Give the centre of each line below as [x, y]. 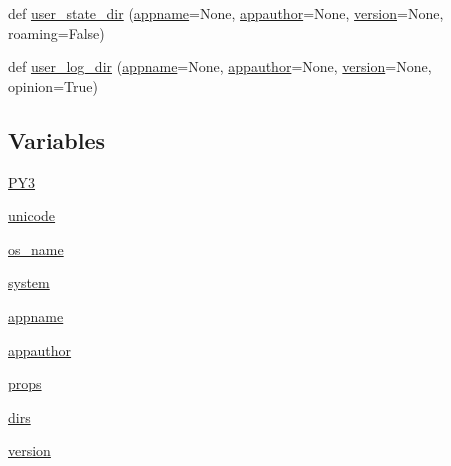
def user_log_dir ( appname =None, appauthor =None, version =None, [220, 66]
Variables [57, 139]
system [29, 282]
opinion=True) [53, 85]
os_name [36, 248]
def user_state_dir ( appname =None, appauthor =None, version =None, [226, 13]
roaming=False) [56, 32]
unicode [32, 215]
